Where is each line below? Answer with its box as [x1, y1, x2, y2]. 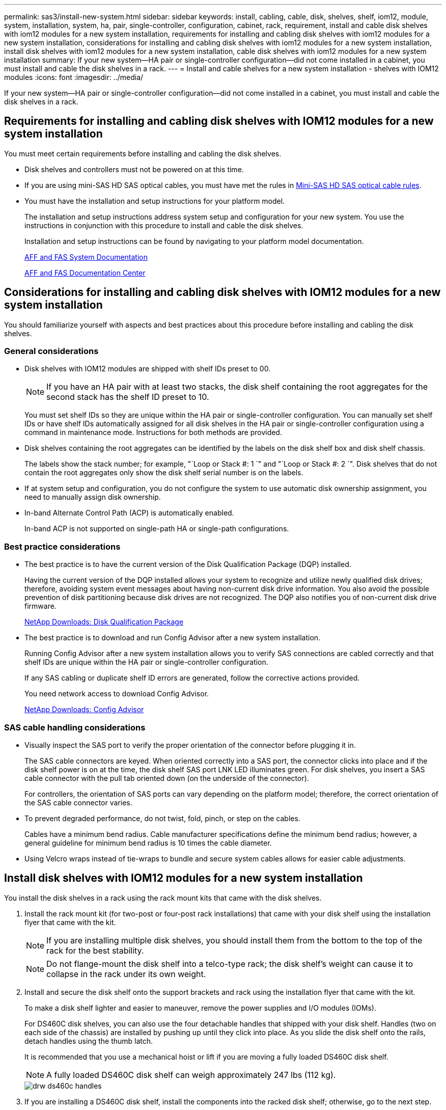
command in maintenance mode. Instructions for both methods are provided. [24, 428, 282, 437]
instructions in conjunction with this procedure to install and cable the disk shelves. [24, 221, 303, 230]
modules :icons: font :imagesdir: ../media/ [4, 73, 144, 82]
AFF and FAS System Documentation [24, 252, 148, 261]
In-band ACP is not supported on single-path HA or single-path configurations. [24, 524, 289, 533]
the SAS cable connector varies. [24, 798, 132, 807]
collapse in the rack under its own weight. [46, 968, 206, 979]
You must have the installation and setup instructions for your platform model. [24, 196, 285, 205]
